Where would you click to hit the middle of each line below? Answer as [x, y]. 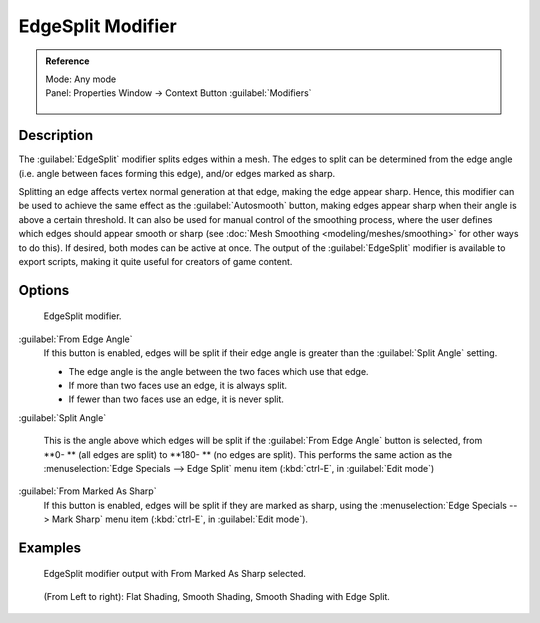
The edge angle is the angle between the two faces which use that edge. [218, 371]
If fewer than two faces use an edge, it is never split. [176, 399]
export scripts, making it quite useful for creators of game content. [155, 261]
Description [56, 135]
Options [44, 290]
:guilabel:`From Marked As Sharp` [87, 491]
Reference [67, 61]
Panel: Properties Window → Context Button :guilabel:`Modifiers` [178, 93]
